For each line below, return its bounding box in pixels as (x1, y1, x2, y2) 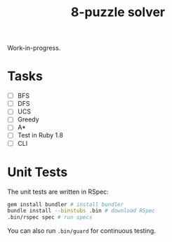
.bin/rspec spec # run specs (7, 214, 93, 221)
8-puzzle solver (70, 4, 166, 20)
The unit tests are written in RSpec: (7, 187, 109, 196)
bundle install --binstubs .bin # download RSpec (7, 208, 156, 215)
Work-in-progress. (7, 43, 61, 53)
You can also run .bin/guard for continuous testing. (7, 227, 156, 235)
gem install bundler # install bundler (7, 201, 124, 208)
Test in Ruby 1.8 (17, 131, 63, 140)
